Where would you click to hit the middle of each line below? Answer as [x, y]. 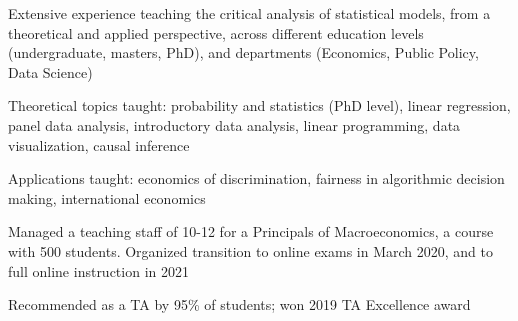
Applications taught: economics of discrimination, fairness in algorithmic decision [256, 178]
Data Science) [50, 71]
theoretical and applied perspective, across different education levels [216, 32]
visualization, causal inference [99, 144]
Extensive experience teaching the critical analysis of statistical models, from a [249, 13]
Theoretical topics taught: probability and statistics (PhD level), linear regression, [259, 105]
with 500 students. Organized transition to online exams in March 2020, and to [251, 250]
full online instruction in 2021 [98, 270]
